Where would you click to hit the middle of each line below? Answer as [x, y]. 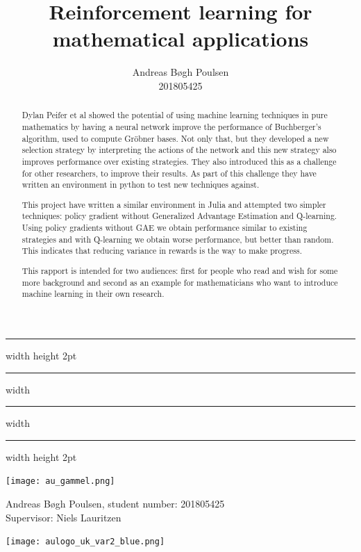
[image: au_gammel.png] [60, 481]
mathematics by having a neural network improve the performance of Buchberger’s [171, 126]
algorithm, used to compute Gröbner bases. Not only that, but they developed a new [175, 138]
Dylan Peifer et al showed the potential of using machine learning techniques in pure [175, 115]
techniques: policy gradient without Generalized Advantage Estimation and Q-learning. [179, 216]
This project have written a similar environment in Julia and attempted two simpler [174, 204]
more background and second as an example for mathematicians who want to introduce [180, 282]
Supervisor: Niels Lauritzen [64, 517]
